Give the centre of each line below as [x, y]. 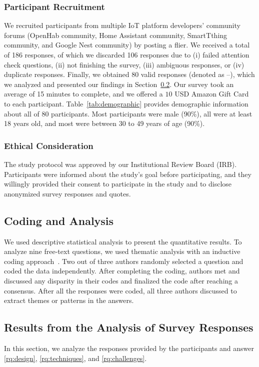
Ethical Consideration [49, 145]
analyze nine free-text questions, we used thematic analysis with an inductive [122, 251]
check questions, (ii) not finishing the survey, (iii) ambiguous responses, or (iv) [124, 64]
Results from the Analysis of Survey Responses [129, 327]
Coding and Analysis [59, 220]
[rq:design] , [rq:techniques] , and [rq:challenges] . [75, 358]
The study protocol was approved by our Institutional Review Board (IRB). [120, 164]
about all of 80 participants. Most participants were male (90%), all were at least [128, 113]
